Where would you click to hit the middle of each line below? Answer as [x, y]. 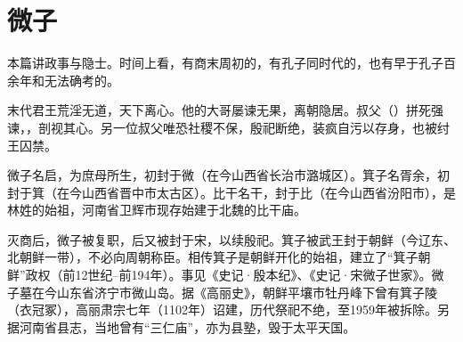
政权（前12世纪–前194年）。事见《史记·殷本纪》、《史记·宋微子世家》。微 [235, 275]
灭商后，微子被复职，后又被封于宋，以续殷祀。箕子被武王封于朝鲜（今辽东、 [231, 239]
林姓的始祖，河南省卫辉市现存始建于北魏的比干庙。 [157, 210]
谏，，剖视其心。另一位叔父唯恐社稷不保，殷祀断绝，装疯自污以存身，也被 [222, 127]
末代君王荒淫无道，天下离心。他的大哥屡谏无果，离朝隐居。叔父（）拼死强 [225, 110]
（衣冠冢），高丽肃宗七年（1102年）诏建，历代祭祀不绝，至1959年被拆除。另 [228, 309]
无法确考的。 [81, 80]
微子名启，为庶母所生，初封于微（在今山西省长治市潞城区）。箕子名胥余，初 [228, 175]
